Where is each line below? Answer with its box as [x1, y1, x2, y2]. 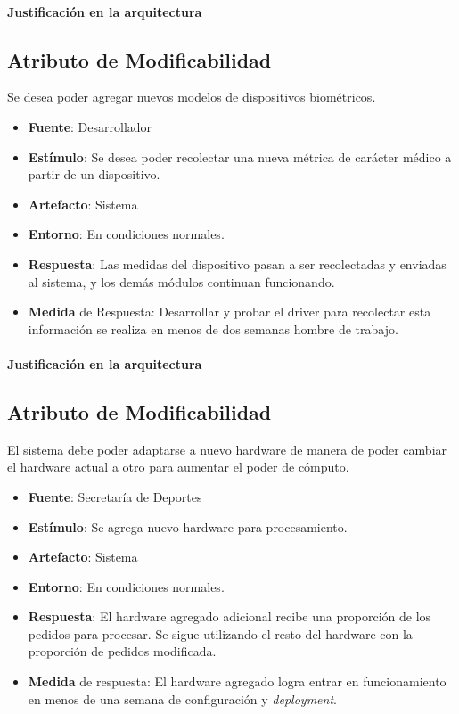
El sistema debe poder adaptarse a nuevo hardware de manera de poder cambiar [7, 439, 447, 458]
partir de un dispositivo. [28, 165, 160, 184]
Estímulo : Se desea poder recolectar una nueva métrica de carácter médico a [28, 147, 452, 166]
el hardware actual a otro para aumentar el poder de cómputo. [7, 457, 349, 476]
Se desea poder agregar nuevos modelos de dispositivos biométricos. [7, 87, 376, 106]
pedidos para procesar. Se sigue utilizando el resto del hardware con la [28, 624, 413, 643]
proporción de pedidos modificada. [28, 642, 217, 661]
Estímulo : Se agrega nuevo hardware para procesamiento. [28, 517, 348, 536]
